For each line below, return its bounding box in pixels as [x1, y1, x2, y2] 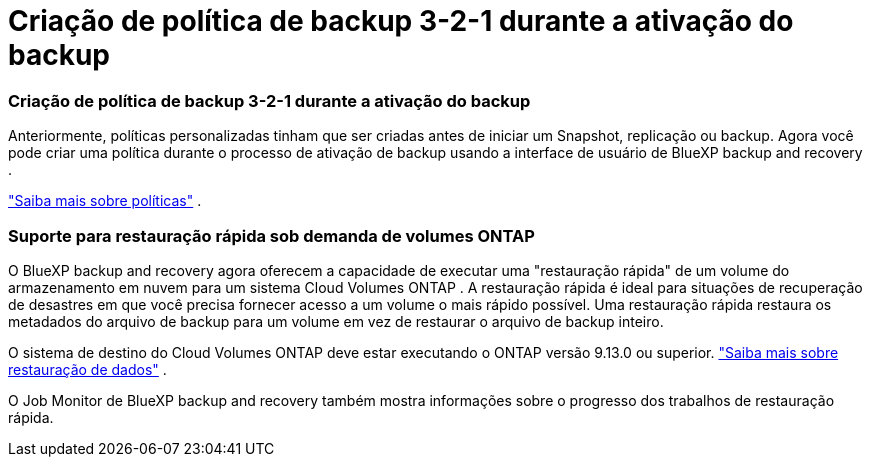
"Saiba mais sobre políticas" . [8, 192, 202, 210]
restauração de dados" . [8, 360, 167, 378]
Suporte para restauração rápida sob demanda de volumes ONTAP [8, 225, 535, 246]
